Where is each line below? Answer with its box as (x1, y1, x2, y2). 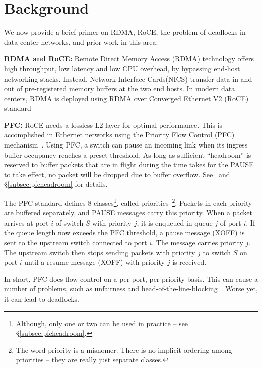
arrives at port (4, 217, 49, 228)
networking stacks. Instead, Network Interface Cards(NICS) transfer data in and (4, 73, 252, 84)
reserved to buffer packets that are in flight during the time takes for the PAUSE (4, 159, 254, 170)
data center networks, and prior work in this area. (4, 36, 158, 47)
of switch (55, 217, 84, 228)
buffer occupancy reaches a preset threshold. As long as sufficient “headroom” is (4, 149, 251, 160)
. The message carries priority (152, 237, 243, 248)
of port (220, 217, 241, 228)
